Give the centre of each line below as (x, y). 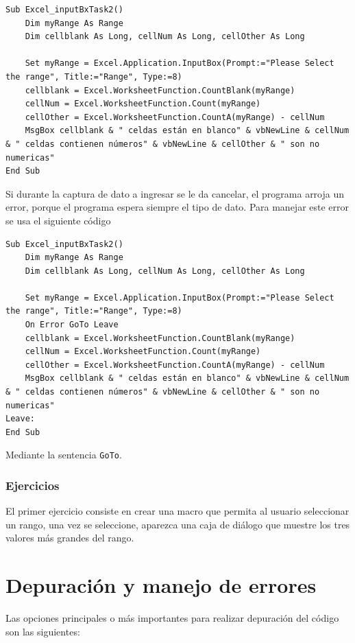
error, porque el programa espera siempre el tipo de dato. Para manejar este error (177, 207)
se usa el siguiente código (58, 220)
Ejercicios (33, 485)
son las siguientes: (43, 631)
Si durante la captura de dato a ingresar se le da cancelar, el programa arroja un (175, 193)
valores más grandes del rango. (70, 538)
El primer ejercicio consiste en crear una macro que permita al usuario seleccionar (177, 511)
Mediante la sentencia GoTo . (64, 455)
